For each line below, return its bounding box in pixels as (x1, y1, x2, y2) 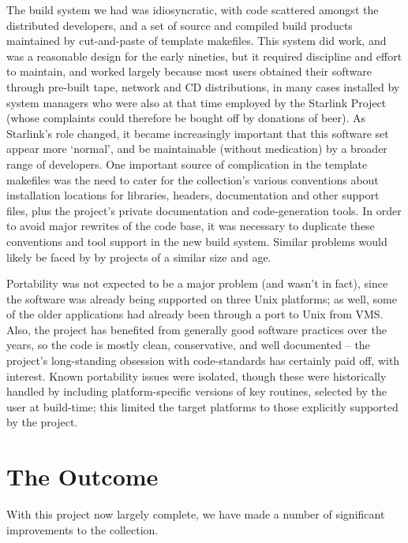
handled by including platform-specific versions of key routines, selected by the (6, 383, 387, 400)
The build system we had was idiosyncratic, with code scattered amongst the (6, 2, 379, 17)
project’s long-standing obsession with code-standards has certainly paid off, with (6, 352, 400, 369)
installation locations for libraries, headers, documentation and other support (6, 187, 380, 203)
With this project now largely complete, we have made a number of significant (6, 506, 385, 523)
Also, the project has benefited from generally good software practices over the (6, 321, 387, 337)
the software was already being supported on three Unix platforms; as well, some (6, 290, 397, 307)
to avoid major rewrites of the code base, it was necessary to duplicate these (6, 218, 375, 234)
